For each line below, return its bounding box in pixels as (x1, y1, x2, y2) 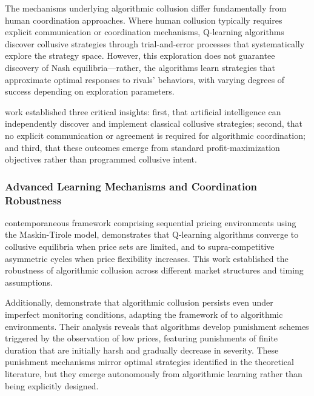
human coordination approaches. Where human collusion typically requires (5, 13, 282, 26)
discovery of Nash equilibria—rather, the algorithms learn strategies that (5, 61, 275, 73)
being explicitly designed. (5, 379, 99, 392)
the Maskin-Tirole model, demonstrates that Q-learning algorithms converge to (5, 228, 299, 241)
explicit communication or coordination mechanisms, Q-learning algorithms (5, 25, 284, 38)
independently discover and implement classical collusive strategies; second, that (5, 117, 302, 130)
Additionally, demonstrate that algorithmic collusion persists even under (5, 296, 273, 309)
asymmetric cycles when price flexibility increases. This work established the (5, 252, 289, 264)
